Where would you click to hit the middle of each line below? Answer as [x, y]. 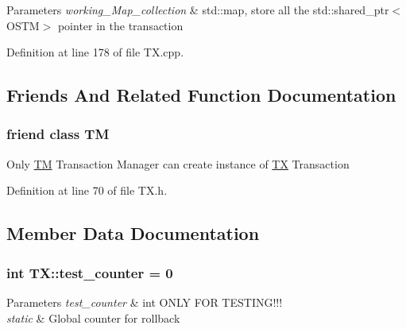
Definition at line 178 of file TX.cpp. [95, 52]
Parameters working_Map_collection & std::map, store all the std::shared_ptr [198, 10]
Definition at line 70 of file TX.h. [87, 190]
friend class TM [58, 134]
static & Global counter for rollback [93, 317]
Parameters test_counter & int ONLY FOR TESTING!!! [145, 302]
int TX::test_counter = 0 [90, 272]
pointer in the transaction [120, 25]
